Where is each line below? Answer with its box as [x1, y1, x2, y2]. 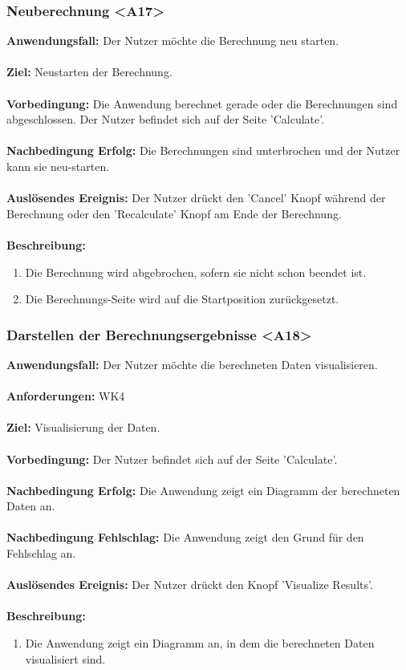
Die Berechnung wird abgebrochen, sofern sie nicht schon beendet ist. [25, 263, 367, 280]
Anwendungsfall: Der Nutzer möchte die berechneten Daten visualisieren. [6, 355, 378, 372]
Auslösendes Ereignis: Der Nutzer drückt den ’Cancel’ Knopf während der [6, 189, 386, 206]
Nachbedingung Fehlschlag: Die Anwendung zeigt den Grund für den [6, 529, 364, 546]
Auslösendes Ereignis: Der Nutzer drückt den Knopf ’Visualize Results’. [6, 576, 373, 593]
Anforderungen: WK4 [6, 388, 125, 404]
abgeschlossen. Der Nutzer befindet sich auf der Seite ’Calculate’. [6, 111, 325, 128]
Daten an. [6, 497, 55, 514]
